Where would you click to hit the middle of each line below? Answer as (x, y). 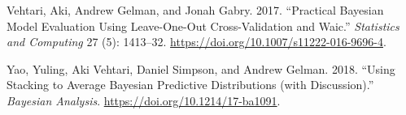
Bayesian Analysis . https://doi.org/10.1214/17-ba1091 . (144, 100)
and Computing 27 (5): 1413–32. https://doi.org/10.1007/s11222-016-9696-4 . (196, 42)
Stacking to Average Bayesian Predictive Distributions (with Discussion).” (190, 85)
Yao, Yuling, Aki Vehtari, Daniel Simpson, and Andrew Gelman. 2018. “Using (201, 68)
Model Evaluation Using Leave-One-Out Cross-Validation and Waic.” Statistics (203, 26)
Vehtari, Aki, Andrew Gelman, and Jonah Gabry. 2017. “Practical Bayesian (195, 10)
